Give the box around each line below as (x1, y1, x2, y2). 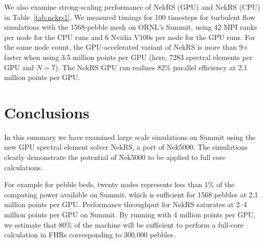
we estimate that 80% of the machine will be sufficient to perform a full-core (4, 219, 244, 230)
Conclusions (4, 102, 90, 123)
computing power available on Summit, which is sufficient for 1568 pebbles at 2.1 (4, 189, 258, 199)
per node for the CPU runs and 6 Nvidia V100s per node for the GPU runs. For (4, 31, 255, 42)
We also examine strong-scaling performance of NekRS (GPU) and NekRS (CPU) (4, 2, 260, 12)
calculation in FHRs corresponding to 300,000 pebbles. (4, 229, 175, 240)
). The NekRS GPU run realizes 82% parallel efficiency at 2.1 (55, 62, 248, 72)
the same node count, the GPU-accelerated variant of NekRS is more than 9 (4, 42, 243, 52)
